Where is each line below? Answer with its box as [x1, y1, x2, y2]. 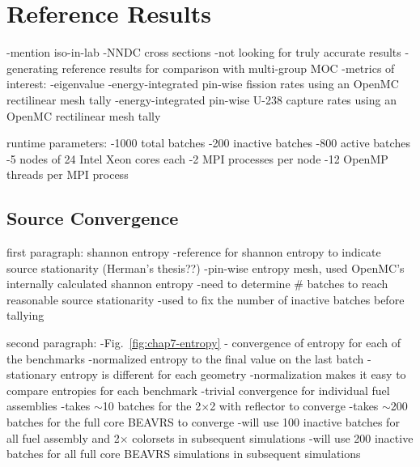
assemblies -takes [6, 397, 91, 414]
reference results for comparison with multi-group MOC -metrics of [62, 59, 395, 76]
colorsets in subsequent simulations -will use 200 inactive [132, 429, 414, 446]
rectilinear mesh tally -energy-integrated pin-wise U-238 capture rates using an [6, 91, 397, 108]
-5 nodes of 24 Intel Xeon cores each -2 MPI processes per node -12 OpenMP [6, 150, 388, 167]
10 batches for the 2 [102, 397, 202, 414]
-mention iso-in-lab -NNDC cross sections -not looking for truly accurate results [6, 44, 401, 61]
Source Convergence [6, 206, 179, 231]
